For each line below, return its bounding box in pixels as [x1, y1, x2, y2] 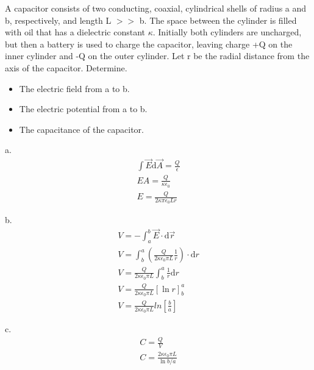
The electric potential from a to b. [19, 102, 148, 115]
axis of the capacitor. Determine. [5, 61, 127, 74]
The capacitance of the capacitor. [19, 123, 144, 135]
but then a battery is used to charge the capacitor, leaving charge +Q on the [5, 37, 293, 50]
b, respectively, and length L [5, 13, 112, 26]
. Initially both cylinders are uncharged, [152, 26, 302, 38]
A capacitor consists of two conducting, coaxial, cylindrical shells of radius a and [5, 2, 307, 14]
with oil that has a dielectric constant [5, 26, 146, 38]
